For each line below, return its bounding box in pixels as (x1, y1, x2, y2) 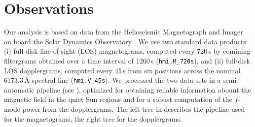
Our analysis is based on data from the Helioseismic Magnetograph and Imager (4, 27, 243, 37)
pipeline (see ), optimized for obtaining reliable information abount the (36, 84, 251, 95)
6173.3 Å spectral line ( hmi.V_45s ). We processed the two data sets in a (4, 75, 221, 85)
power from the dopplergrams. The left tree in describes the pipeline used (22, 104, 245, 114)
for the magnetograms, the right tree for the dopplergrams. (4, 113, 182, 124)
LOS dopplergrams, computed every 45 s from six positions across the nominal (4, 65, 241, 75)
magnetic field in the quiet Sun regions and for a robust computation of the (4, 94, 232, 104)
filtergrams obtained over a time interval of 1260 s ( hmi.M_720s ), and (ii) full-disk (4, 55, 250, 65)
